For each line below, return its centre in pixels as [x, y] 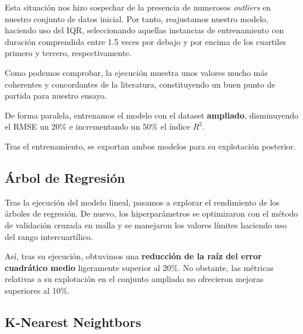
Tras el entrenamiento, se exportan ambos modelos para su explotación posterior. [150, 146]
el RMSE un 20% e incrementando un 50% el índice [97, 126]
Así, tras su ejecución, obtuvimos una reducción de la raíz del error [133, 256]
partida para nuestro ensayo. [56, 95]
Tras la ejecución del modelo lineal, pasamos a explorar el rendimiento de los [142, 202]
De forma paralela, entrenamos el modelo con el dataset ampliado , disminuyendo [151, 115]
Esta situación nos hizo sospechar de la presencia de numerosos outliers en [138, 7]
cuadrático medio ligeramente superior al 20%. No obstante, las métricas [139, 267]
